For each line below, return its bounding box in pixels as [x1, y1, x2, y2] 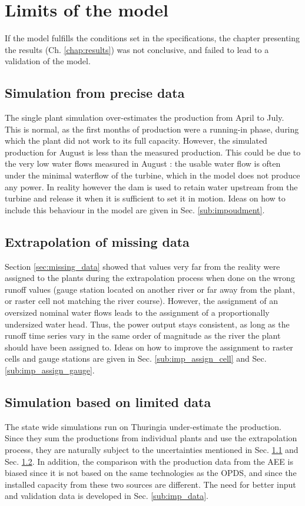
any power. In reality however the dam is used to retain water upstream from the [5, 180, 298, 193]
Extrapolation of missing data [5, 232, 190, 250]
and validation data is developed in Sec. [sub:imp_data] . [5, 490, 208, 502]
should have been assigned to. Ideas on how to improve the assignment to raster [5, 340, 293, 353]
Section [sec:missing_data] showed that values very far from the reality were [5, 260, 280, 272]
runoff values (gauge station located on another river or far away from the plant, [5, 283, 295, 295]
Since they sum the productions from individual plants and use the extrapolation [5, 432, 297, 444]
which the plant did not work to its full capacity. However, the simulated [5, 134, 267, 147]
